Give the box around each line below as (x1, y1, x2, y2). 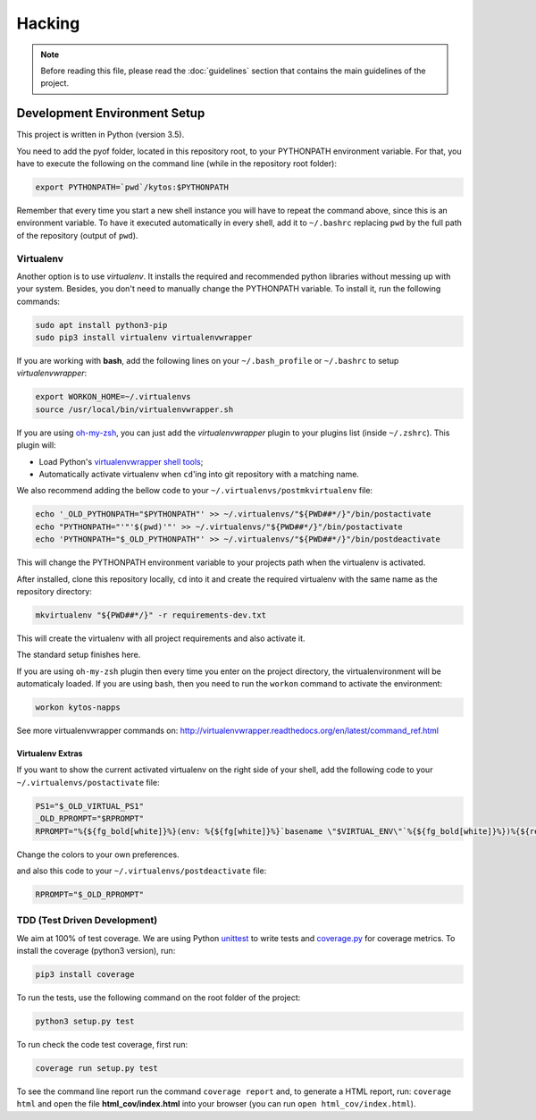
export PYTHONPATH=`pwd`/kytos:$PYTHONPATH (35, 182, 230, 192)
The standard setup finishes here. (16, 649, 141, 661)
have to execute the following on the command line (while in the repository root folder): (16, 158, 337, 169)
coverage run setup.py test (35, 1063, 158, 1073)
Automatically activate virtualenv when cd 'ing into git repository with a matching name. (38, 468, 359, 479)
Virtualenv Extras (16, 748, 83, 759)
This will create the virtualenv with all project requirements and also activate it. (16, 633, 306, 644)
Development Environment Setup (16, 105, 205, 121)
